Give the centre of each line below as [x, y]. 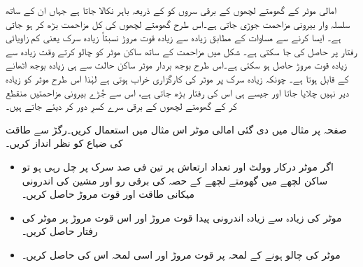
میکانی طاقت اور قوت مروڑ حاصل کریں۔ [108, 194]
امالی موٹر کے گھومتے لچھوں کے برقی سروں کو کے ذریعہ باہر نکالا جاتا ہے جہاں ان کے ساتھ [171, 10]
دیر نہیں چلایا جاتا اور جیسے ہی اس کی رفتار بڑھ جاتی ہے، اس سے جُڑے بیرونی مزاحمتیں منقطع [177, 92]
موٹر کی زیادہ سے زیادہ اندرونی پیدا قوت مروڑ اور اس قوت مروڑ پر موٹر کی [182, 217]
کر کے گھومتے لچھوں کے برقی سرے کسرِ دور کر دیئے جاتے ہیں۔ [121, 106]
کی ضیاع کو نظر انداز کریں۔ [64, 143]
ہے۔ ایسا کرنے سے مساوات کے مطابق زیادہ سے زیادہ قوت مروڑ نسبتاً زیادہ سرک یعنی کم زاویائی [173, 37]
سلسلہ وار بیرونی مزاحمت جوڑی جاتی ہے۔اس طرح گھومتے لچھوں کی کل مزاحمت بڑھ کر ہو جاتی [178, 23]
